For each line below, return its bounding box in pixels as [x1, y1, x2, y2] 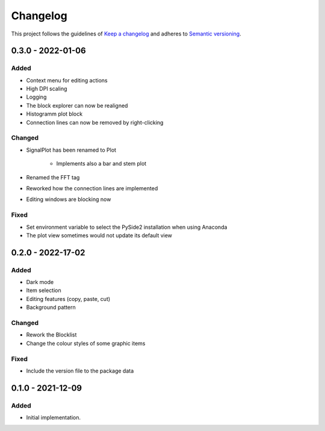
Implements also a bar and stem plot [56, 160, 147, 167]
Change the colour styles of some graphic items [26, 340, 146, 347]
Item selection [26, 287, 61, 294]
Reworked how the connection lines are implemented [26, 184, 158, 192]
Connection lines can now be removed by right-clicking [26, 119, 164, 126]
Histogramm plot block [26, 110, 83, 117]
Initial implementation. [26, 414, 81, 421]
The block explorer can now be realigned [26, 102, 128, 109]
